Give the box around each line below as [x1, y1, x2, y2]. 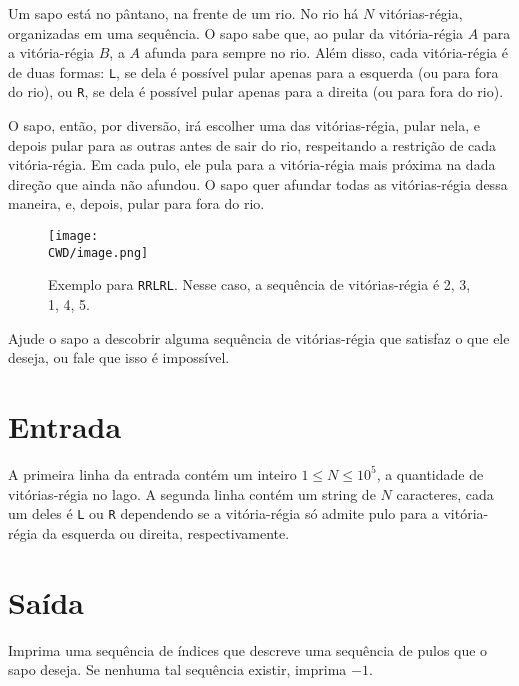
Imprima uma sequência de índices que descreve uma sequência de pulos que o [8, 639, 488, 660]
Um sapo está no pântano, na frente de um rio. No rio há [8, 3, 359, 23]
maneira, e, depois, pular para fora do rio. [8, 193, 265, 214]
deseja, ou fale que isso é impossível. [8, 347, 230, 368]
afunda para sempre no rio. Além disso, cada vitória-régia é [144, 42, 508, 63]
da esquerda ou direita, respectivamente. [42, 522, 290, 543]
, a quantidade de [376, 463, 484, 484]
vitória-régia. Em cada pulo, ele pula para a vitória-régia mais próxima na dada [8, 154, 496, 175]
